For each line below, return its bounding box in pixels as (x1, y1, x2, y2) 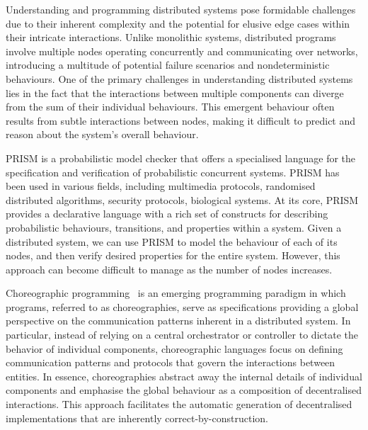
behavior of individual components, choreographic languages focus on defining (6, 341, 343, 356)
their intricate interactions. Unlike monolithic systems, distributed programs (6, 30, 336, 45)
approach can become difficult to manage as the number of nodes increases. (6, 261, 333, 276)
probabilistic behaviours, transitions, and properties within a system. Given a (6, 220, 342, 234)
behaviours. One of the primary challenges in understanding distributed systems (6, 71, 353, 86)
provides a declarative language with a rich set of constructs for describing (6, 206, 328, 221)
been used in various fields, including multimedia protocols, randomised (6, 179, 316, 193)
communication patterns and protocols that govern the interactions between (6, 355, 335, 370)
